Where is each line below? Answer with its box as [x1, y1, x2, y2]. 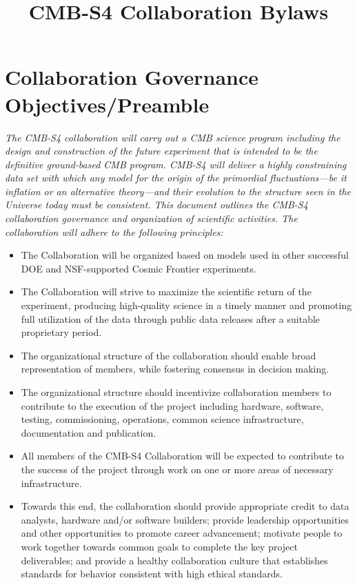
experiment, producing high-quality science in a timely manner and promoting [21, 298, 352, 313]
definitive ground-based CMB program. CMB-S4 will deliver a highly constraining [5, 157, 347, 171]
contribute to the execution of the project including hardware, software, [21, 398, 324, 413]
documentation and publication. [21, 425, 156, 439]
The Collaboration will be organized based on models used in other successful [21, 248, 349, 262]
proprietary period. [21, 325, 102, 339]
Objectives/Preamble [5, 90, 210, 118]
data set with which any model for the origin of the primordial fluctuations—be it [5, 170, 347, 185]
